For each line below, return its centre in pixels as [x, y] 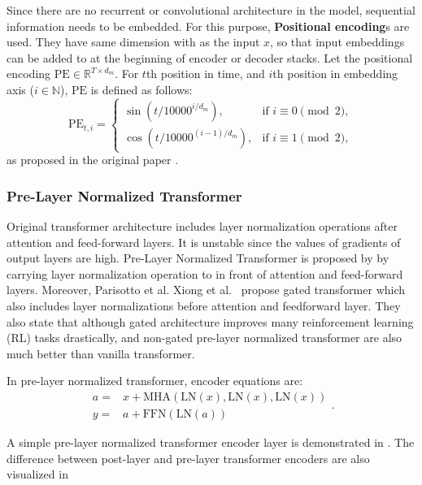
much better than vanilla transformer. [101, 353]
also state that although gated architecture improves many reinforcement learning [210, 321]
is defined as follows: [141, 89]
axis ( [20, 89]
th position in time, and [205, 74]
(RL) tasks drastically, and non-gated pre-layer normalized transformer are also [204, 338]
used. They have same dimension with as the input [133, 42]
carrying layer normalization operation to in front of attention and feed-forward [205, 273]
